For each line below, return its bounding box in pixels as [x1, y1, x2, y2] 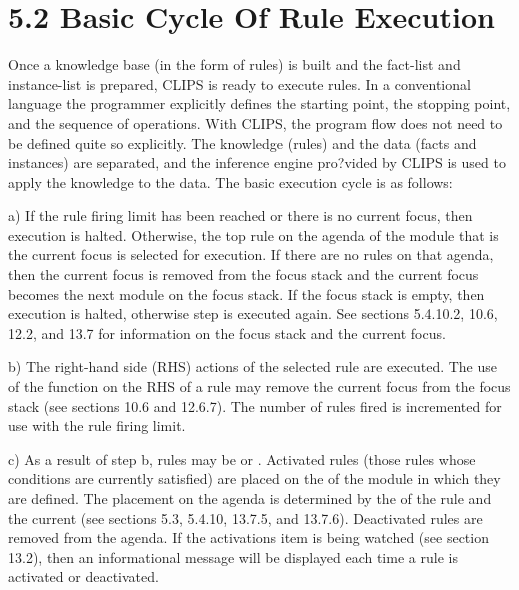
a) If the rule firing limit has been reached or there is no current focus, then [8, 205, 473, 226]
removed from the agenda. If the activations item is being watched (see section [8, 527, 489, 548]
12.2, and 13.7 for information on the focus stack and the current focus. [8, 322, 446, 343]
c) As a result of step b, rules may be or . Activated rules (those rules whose [8, 448, 476, 469]
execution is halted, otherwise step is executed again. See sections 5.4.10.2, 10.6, [8, 303, 498, 324]
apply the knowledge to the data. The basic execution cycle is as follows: [8, 171, 453, 192]
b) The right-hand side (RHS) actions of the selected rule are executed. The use [8, 356, 498, 377]
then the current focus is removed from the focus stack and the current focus [8, 264, 479, 285]
